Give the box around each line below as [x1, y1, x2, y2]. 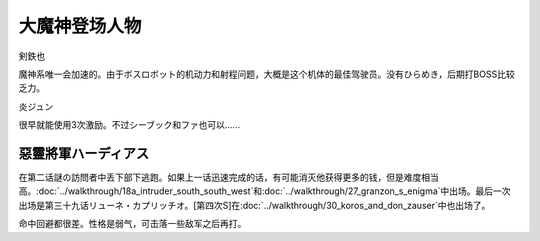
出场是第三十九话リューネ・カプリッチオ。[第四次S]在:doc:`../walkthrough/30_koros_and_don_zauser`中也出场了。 [18, 199, 491, 211]
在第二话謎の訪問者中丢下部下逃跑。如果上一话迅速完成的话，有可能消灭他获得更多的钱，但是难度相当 [18, 171, 439, 184]
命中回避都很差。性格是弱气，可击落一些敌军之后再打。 [18, 218, 247, 230]
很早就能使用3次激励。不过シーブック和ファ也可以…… [18, 119, 241, 131]
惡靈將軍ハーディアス [18, 145, 150, 162]
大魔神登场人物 [18, 15, 142, 37]
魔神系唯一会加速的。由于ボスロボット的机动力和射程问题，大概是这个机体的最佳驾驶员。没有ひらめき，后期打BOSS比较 [18, 68, 515, 80]
